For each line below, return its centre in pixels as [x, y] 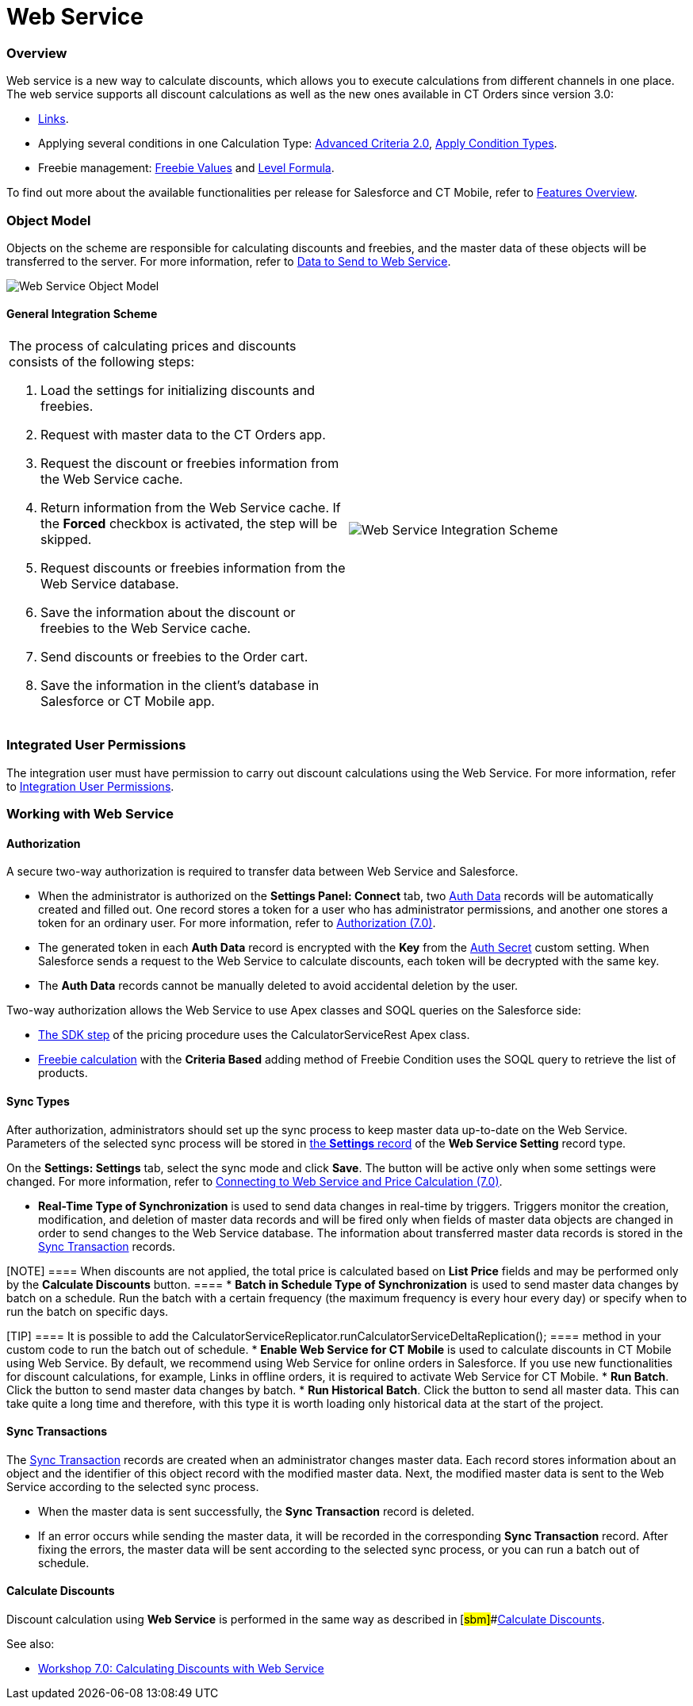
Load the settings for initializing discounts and [178, 391]
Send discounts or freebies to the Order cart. [174, 657]
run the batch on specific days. [88, 1311]
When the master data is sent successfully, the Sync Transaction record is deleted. [257, 1511]
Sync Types [38, 1102]
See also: [31, 1644]
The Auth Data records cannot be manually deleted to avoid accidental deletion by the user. [278, 986]
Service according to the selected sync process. [133, 1486]
